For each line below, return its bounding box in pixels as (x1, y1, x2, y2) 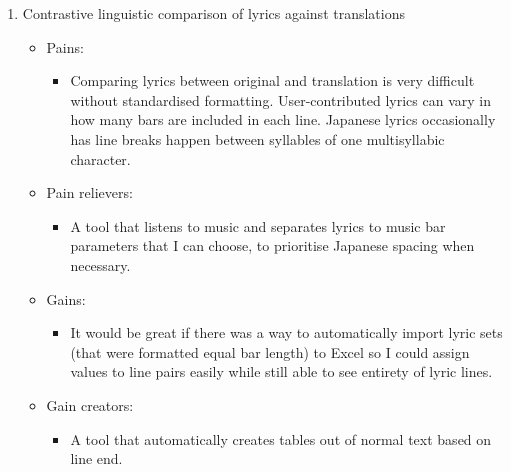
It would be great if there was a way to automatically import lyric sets (70, 322, 503, 343)
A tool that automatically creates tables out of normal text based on (70, 428, 492, 449)
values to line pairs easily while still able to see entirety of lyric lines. (70, 361, 493, 382)
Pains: (46, 36, 84, 57)
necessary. (70, 254, 131, 275)
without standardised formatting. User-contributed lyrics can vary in (70, 89, 491, 110)
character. (70, 148, 131, 169)
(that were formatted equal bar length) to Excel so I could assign (70, 341, 470, 362)
